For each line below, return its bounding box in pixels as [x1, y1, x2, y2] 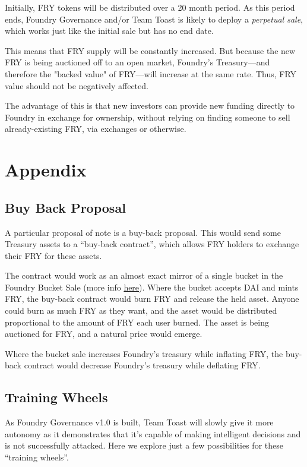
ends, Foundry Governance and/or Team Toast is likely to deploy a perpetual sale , [5, 12, 303, 25]
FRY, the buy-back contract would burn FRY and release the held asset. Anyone [5, 292, 299, 305]
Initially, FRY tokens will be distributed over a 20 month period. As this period [5, 1, 295, 13]
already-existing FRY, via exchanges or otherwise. [5, 122, 186, 135]
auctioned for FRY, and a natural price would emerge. [5, 327, 202, 340]
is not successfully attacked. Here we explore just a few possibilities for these [5, 439, 283, 452]
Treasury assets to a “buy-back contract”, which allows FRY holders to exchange [5, 238, 299, 250]
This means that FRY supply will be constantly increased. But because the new [5, 44, 296, 56]
